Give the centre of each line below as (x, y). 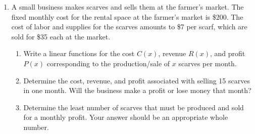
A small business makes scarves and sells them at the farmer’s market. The (127, 7)
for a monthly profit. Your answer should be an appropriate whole (126, 117)
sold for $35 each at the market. (61, 36)
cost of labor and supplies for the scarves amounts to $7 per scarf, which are (129, 27)
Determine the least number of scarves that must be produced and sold (134, 107)
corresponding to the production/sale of (108, 63)
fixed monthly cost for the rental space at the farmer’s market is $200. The (127, 16)
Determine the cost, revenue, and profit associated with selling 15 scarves (137, 80)
